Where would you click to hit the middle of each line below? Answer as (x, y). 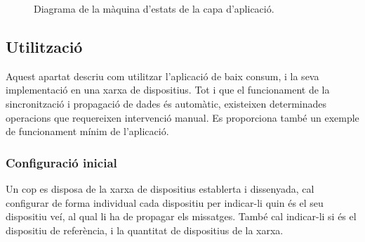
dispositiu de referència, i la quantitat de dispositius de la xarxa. (145, 230)
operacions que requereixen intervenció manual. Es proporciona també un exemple (182, 117)
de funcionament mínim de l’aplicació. (87, 131)
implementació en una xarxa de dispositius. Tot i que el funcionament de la (168, 90)
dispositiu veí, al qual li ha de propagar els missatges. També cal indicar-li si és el (181, 216)
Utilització (44, 46)
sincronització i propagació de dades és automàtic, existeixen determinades (166, 103)
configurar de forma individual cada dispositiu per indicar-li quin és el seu (165, 202)
